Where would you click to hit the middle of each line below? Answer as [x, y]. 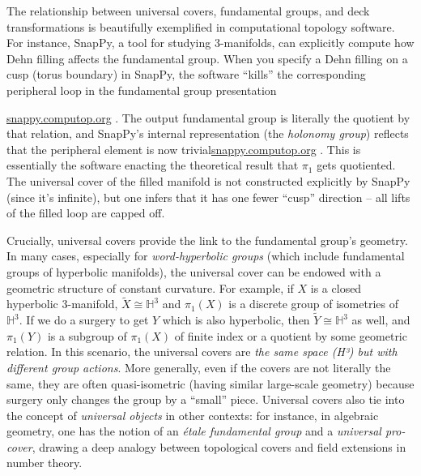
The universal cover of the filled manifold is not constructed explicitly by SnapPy [208, 180]
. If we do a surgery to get [84, 320]
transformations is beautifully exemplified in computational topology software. [201, 26]
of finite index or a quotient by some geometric [291, 335]
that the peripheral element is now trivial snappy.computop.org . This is [184, 149]
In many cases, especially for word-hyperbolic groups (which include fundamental [206, 256]
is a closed [336, 287]
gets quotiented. [356, 165]
